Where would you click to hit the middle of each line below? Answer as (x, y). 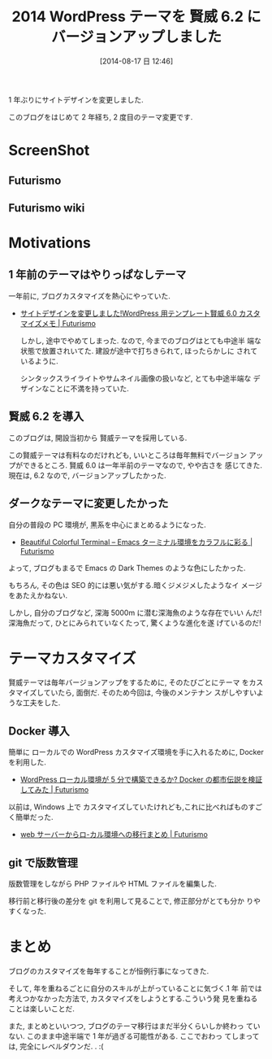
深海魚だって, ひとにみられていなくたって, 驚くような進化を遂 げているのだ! (135, 622)
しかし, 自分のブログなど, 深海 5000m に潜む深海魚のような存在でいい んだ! (135, 612)
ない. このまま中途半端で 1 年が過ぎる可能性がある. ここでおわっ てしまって (134, 1036)
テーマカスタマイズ (72, 658)
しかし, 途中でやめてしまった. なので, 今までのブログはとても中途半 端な (140, 340)
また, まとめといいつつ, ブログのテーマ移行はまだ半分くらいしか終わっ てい (134, 1026)
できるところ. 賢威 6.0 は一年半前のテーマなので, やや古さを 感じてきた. (142, 465)
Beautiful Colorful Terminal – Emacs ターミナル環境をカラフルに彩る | (136, 542)
